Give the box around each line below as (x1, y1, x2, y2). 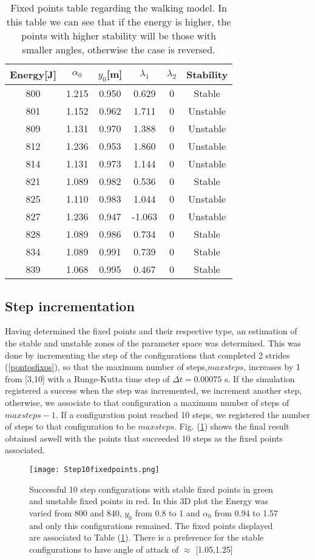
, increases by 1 (243, 360, 300, 373)
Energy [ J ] (10, 67, 56, 82)
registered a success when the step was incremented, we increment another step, (5, 384, 302, 397)
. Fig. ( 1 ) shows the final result (174, 420, 290, 433)
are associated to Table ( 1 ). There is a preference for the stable (29, 531, 264, 544)
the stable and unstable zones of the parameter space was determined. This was (5, 336, 301, 349)
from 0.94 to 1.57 (214, 506, 279, 519)
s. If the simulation (224, 372, 295, 385)
